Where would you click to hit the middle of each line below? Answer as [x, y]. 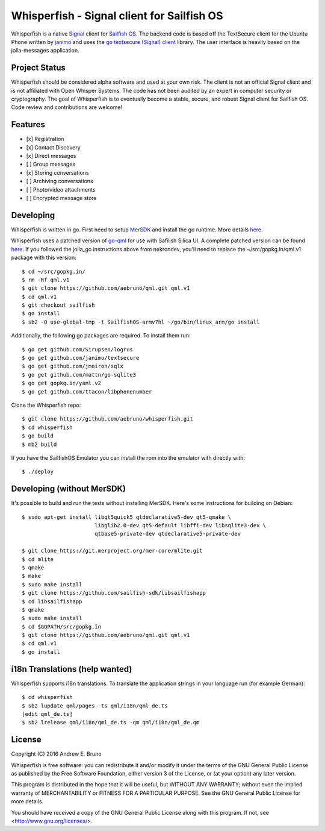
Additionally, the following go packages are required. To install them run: [101, 336]
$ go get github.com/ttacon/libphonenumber [87, 391]
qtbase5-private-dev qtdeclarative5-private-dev [167, 534]
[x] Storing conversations [57, 172]
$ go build [38, 436]
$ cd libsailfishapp [52, 601]
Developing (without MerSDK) [69, 489]
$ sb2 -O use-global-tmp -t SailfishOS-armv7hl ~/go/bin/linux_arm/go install [141, 322]
